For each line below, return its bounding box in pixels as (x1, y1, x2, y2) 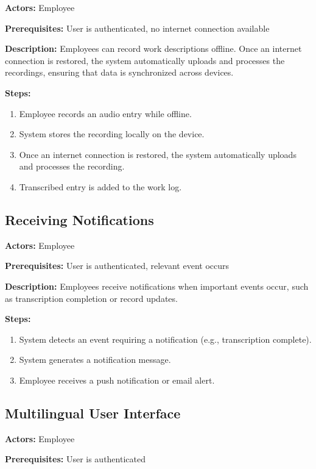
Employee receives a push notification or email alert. (19, 373, 215, 386)
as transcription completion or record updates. (5, 292, 178, 304)
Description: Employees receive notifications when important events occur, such (5, 279, 309, 292)
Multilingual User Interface (5, 403, 181, 422)
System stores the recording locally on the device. (19, 127, 205, 140)
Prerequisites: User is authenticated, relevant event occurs (5, 259, 229, 272)
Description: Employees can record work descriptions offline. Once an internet (5, 42, 302, 55)
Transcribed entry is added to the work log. (19, 180, 182, 193)
